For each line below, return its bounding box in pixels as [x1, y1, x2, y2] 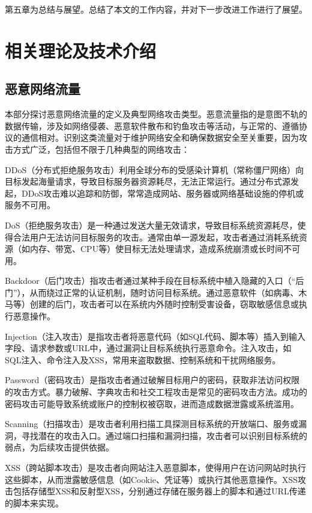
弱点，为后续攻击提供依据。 [5, 441, 114, 453]
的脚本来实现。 [5, 496, 64, 509]
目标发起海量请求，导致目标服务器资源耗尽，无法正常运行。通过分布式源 [5, 175, 290, 188]
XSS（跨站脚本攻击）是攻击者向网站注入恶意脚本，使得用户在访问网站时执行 [5, 461, 307, 474]
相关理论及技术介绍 [5, 38, 157, 63]
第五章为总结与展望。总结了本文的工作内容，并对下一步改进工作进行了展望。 [5, 3, 307, 15]
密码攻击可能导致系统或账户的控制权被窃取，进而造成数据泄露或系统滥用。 [5, 397, 299, 410]
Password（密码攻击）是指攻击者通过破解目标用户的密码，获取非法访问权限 [5, 373, 300, 386]
